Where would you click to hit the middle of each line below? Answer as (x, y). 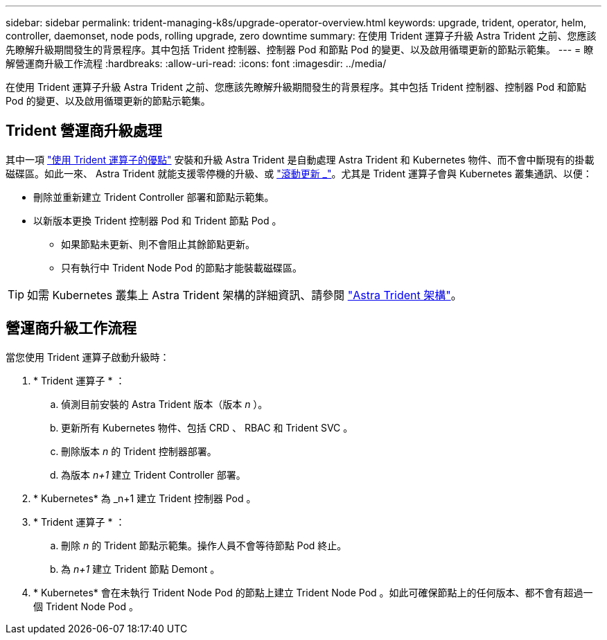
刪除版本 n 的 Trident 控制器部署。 (139, 451)
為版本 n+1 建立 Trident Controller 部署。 (153, 474)
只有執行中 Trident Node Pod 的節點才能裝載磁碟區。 (182, 267)
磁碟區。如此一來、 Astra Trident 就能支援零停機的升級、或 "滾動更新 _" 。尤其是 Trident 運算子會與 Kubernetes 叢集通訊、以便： (299, 173)
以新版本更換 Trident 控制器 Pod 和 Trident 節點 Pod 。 (158, 220)
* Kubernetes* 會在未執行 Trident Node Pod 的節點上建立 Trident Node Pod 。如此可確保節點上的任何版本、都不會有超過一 (313, 592)
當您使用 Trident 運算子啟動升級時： (88, 357)
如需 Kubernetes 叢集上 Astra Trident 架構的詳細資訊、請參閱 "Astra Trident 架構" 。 (245, 295)
